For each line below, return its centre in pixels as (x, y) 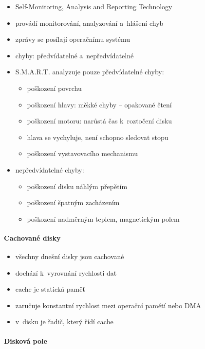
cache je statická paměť (50, 289)
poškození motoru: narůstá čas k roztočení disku (100, 121)
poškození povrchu (54, 88)
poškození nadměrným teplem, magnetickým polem (103, 218)
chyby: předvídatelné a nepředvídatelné (75, 55)
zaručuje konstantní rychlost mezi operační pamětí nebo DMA (108, 305)
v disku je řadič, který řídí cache (64, 322)
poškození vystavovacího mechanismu (82, 153)
